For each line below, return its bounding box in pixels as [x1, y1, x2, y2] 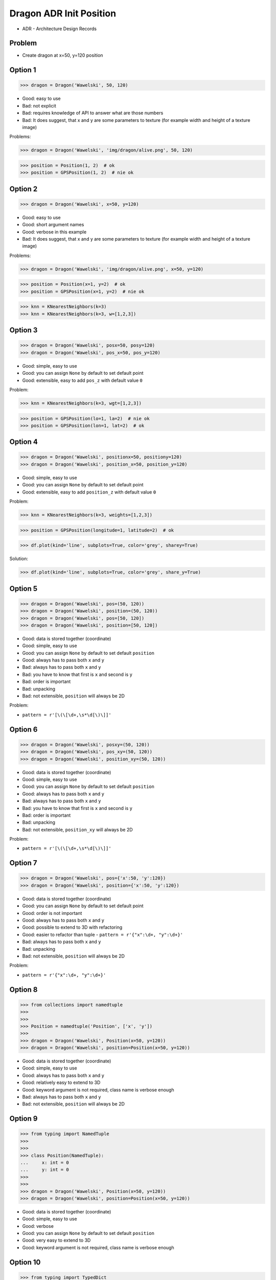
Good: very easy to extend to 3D [22, 1237, 91, 1244]
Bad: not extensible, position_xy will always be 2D [22, 826, 133, 833]
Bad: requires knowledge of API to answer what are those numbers [22, 110, 164, 116]
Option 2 [9, 184, 38, 193]
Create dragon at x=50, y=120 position [22, 52, 103, 58]
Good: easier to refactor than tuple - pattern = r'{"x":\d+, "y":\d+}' [22, 931, 183, 937]
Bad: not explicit [22, 102, 56, 109]
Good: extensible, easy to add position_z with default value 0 [22, 489, 156, 495]
